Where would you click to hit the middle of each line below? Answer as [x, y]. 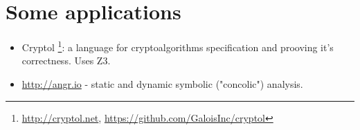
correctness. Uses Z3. [66, 61]
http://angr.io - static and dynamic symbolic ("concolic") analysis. [162, 83]
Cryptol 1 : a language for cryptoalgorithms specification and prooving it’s [178, 46]
